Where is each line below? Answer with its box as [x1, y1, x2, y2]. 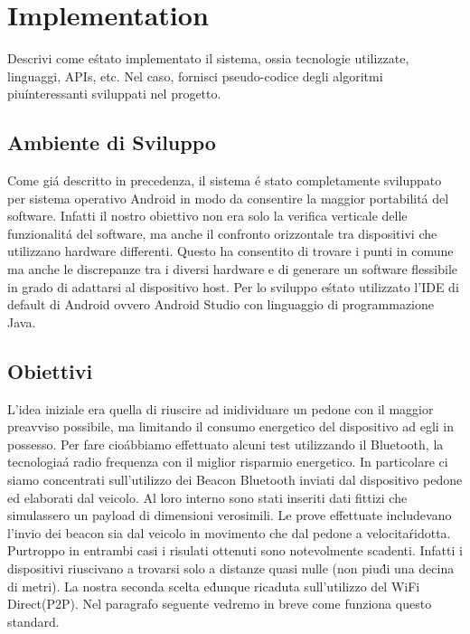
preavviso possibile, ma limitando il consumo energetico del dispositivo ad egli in [7, 417, 455, 436]
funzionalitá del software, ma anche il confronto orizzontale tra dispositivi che [7, 223, 437, 242]
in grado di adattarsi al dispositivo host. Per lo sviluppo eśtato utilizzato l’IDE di [7, 277, 459, 296]
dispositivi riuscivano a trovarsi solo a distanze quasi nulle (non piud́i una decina [7, 559, 455, 577]
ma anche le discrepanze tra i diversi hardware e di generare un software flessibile [7, 260, 458, 279]
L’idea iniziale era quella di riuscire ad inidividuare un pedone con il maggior [7, 399, 434, 418]
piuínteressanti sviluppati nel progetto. [7, 84, 221, 103]
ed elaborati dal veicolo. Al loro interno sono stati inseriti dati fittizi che [7, 487, 408, 506]
